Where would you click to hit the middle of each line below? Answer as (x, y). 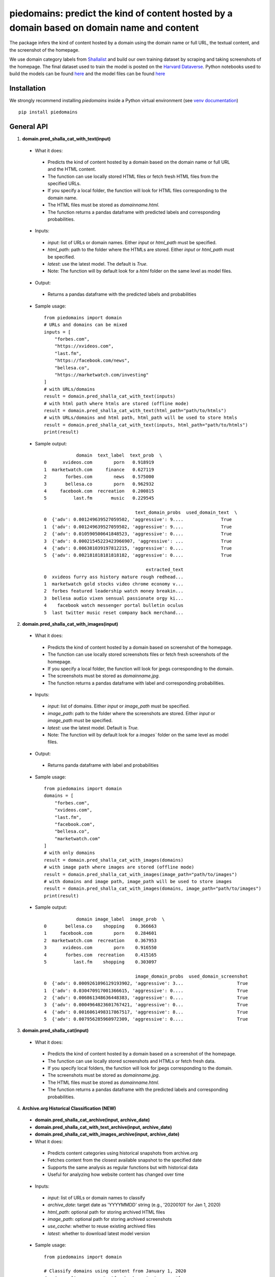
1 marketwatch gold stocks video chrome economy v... (114, 584)
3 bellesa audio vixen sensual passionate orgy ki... (114, 598)
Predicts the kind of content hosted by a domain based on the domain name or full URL (139, 162)
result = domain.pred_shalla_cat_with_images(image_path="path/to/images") (141, 874)
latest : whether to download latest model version (99, 1233)
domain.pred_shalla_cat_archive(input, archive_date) (92, 1120)
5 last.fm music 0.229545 (99, 498)
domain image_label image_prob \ (120, 919)
